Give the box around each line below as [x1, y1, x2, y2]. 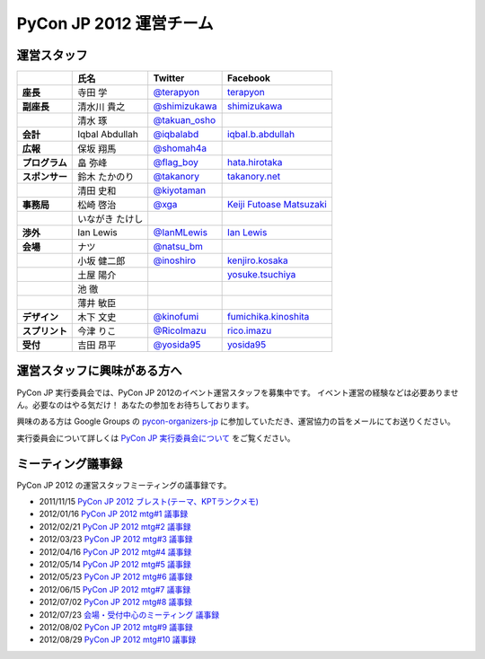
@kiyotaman [153, 184, 207, 197]
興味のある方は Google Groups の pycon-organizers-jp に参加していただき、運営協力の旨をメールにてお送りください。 [16, 416, 455, 426]
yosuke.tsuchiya [226, 268, 296, 281]
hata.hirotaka [226, 156, 283, 169]
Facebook [226, 72, 271, 84]
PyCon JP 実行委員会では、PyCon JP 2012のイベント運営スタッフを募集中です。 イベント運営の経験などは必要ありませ [16, 387, 459, 398]
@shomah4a [153, 142, 207, 154]
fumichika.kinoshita [226, 311, 310, 323]
